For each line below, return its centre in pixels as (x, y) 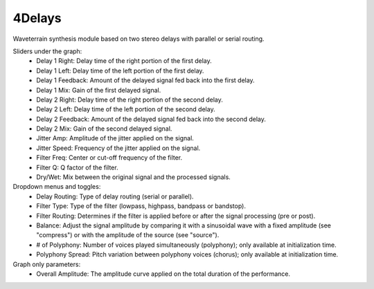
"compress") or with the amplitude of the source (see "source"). (128, 235)
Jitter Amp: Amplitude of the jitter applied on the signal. (115, 138)
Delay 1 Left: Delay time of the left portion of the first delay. (120, 71)
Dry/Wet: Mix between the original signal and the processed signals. (134, 177)
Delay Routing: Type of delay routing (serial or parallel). (115, 196)
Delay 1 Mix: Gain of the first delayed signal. (99, 90)
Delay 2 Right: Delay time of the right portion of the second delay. (130, 100)
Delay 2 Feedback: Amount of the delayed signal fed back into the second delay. (151, 119)
